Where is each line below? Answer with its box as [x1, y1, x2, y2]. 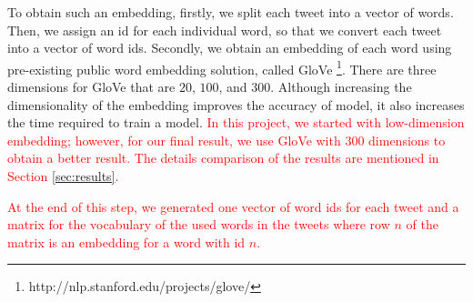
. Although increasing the [270, 77, 412, 96]
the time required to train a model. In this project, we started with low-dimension [7, 113, 465, 132]
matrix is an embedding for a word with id [7, 232, 246, 251]
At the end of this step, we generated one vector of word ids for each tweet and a [7, 196, 459, 216]
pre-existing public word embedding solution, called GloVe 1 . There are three [7, 56, 437, 78]
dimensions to [368, 130, 446, 149]
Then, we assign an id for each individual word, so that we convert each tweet [7, 20, 442, 39]
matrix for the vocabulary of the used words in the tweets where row [7, 215, 390, 234]
